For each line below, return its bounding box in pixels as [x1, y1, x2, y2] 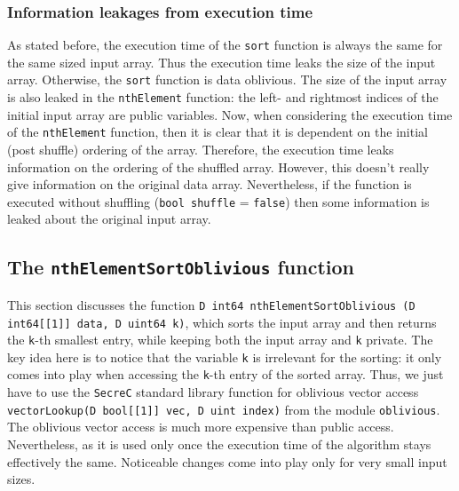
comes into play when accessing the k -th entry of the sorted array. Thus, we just [7, 365, 444, 384]
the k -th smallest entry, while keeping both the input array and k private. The [7, 330, 433, 349]
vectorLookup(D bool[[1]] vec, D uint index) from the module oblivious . [7, 400, 440, 418]
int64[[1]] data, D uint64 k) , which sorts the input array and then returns [7, 313, 437, 331]
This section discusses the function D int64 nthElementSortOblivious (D [7, 295, 415, 313]
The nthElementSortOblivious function [7, 253, 355, 281]
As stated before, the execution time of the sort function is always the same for [7, 36, 443, 54]
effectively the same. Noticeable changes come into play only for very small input [7, 452, 447, 471]
